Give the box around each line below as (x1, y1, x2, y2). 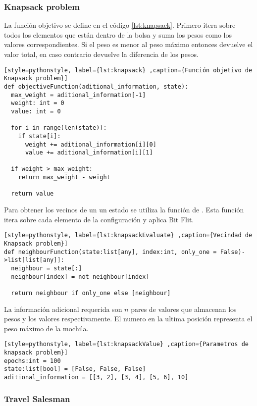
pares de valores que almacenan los (131, 304, 237, 314)
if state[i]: (18, 132, 61, 140)
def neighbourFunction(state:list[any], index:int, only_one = (4, 248, 217, 255)
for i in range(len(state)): (11, 124, 107, 132)
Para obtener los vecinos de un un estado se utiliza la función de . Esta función (4, 204, 244, 215)
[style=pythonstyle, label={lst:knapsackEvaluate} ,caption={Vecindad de (4, 232, 253, 239)
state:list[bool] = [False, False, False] (4, 365, 146, 373)
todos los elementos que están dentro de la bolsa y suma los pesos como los (4, 29, 232, 40)
